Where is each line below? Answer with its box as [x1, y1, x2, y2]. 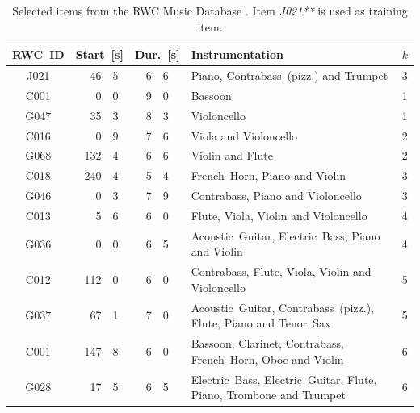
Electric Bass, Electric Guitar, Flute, [191, 370, 377, 387]
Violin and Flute [191, 147, 273, 164]
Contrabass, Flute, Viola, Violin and [191, 263, 372, 280]
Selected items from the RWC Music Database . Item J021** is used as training [12, 2, 408, 19]
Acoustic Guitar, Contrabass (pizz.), [191, 298, 374, 315]
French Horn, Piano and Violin [191, 167, 346, 184]
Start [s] [75, 46, 124, 63]
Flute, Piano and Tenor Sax [191, 315, 331, 332]
